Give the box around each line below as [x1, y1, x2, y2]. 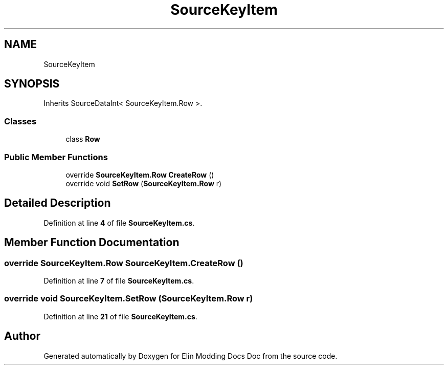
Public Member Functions [4, 151, 108, 162]
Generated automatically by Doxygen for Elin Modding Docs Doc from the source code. [43, 351, 338, 360]
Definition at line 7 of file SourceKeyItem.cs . [43, 276, 194, 285]
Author [4, 330, 40, 343]
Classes [4, 116, 37, 126]
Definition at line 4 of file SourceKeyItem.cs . [43, 218, 195, 227]
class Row [65, 135, 100, 144]
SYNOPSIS [4, 77, 60, 91]
